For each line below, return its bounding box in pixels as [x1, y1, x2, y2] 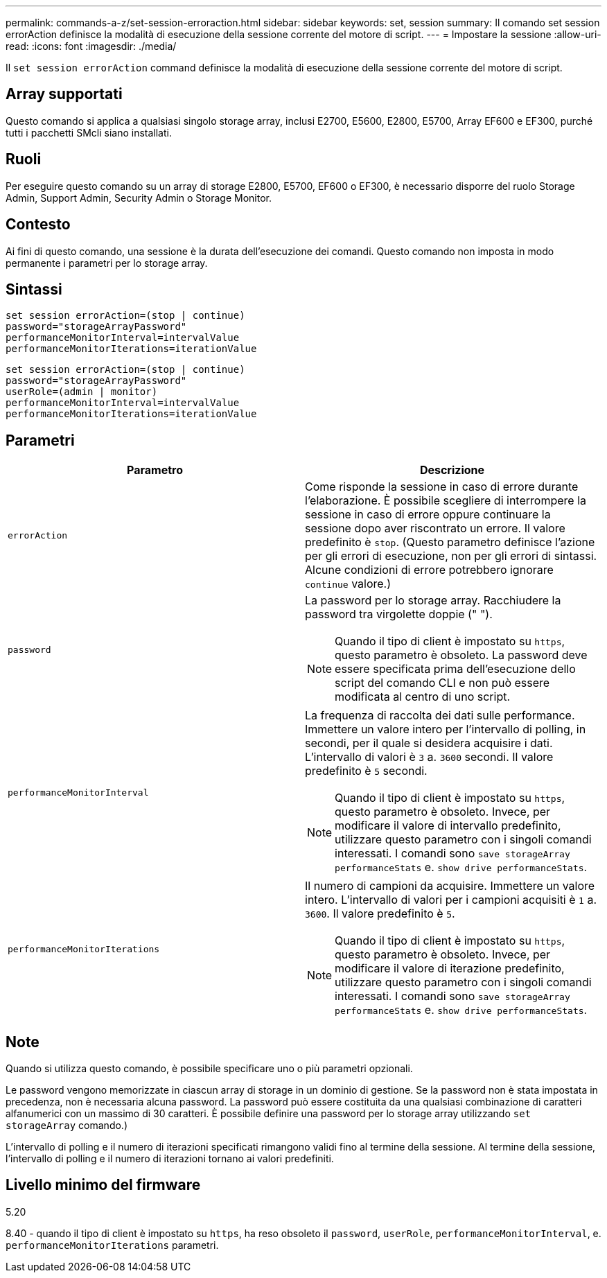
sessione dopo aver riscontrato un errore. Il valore [305, 521, 565, 536]
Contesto [6, 216, 71, 234]
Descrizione [419, 463, 485, 478]
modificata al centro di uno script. [335, 690, 511, 704]
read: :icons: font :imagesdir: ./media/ [6, 40, 177, 52]
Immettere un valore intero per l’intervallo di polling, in [305, 722, 586, 737]
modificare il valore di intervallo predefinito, [335, 819, 561, 833]
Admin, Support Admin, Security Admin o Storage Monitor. [6, 191, 272, 204]
